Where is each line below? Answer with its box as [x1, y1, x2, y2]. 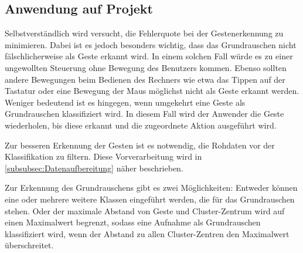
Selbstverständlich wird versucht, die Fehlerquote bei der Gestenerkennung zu [5, 27, 284, 39]
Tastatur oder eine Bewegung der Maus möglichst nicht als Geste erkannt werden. [5, 85, 299, 97]
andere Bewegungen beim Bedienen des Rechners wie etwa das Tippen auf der [5, 73, 285, 85]
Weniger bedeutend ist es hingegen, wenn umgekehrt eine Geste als [5, 96, 246, 108]
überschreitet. [5, 239, 54, 251]
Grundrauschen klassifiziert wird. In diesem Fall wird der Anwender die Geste [5, 107, 284, 120]
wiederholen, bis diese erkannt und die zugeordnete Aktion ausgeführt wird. [5, 119, 277, 131]
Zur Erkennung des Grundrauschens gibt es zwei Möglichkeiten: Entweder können [5, 181, 298, 194]
